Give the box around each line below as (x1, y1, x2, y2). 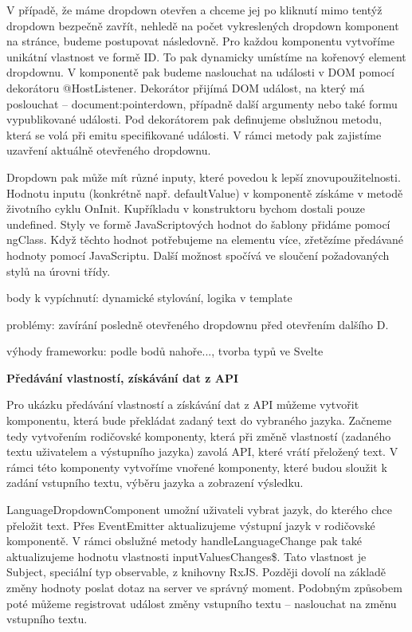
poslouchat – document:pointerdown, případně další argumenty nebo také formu (6, 95, 398, 112)
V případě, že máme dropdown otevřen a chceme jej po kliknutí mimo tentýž (6, 2, 383, 18)
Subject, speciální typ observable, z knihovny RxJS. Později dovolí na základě (6, 563, 386, 580)
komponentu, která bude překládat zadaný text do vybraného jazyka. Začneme (6, 412, 392, 429)
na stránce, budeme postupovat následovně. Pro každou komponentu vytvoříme (6, 33, 395, 49)
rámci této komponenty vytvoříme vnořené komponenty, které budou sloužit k (6, 458, 387, 475)
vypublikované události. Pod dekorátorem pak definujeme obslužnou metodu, (6, 111, 383, 128)
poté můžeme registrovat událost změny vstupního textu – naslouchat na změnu (6, 595, 397, 611)
